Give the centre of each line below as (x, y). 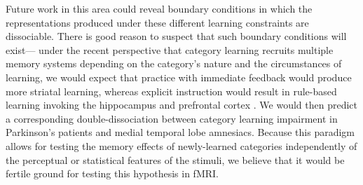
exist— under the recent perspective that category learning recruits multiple (170, 49)
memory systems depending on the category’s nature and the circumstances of (174, 63)
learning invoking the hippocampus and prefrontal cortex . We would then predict (182, 105)
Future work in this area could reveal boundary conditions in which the (159, 8)
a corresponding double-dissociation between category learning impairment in (172, 118)
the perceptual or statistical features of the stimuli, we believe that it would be (175, 159)
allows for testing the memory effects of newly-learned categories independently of (181, 145)
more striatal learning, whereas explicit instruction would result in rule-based (171, 91)
